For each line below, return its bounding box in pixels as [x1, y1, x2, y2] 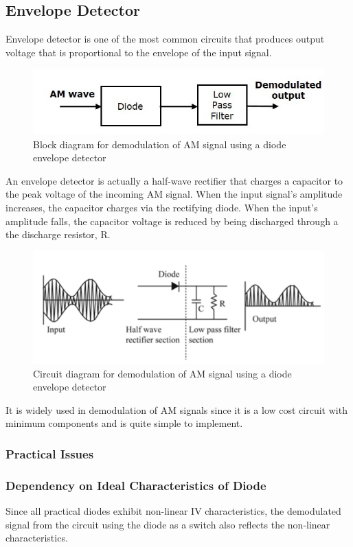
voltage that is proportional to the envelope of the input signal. [5, 45, 272, 59]
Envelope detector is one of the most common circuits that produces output [5, 32, 325, 46]
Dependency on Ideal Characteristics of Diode [5, 476, 266, 493]
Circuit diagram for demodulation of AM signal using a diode [33, 366, 292, 380]
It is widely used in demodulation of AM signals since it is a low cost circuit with [5, 402, 348, 417]
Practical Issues [5, 445, 94, 462]
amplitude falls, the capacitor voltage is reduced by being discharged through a [5, 213, 339, 228]
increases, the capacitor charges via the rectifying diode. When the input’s [5, 200, 318, 214]
